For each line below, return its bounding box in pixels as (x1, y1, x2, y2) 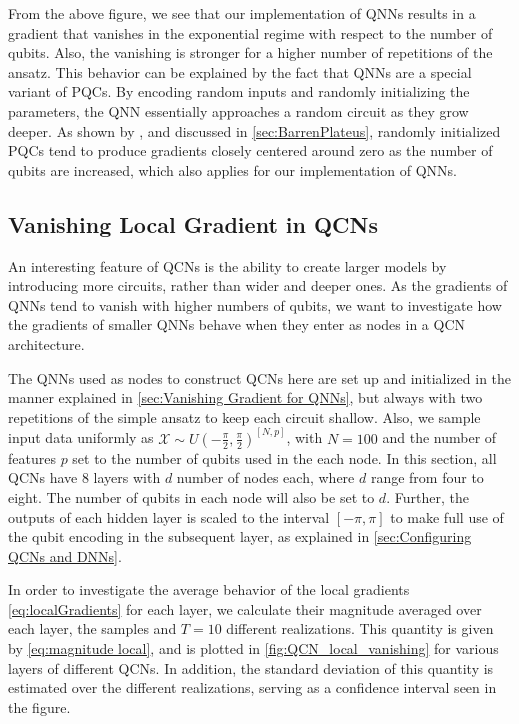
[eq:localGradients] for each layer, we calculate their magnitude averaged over (8, 598, 482, 619)
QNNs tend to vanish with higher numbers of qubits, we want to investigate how (8, 294, 502, 315)
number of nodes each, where (176, 467, 355, 488)
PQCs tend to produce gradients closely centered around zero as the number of (8, 140, 493, 161)
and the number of (382, 427, 497, 448)
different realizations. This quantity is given (226, 618, 494, 639)
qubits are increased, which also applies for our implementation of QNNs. (8, 159, 457, 180)
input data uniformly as (8, 427, 154, 448)
